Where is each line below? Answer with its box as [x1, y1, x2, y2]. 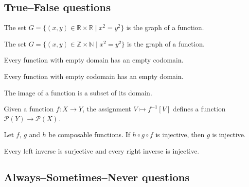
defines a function [173, 104, 226, 114]
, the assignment [82, 104, 131, 114]
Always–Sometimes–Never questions [4, 169, 190, 184]
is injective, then [155, 129, 205, 140]
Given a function [4, 104, 54, 114]
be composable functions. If [48, 129, 130, 140]
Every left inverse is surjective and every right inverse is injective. [4, 145, 199, 156]
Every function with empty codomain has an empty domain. [4, 71, 184, 81]
